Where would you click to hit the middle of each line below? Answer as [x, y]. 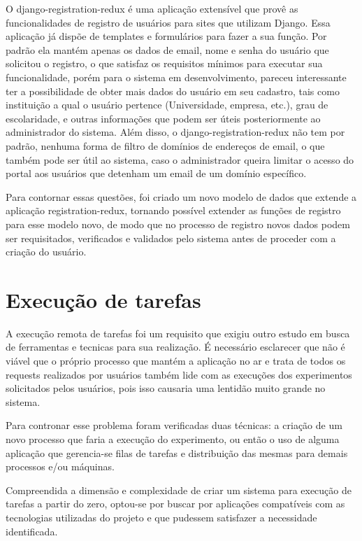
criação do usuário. [46, 252]
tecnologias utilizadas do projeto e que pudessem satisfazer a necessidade [161, 517]
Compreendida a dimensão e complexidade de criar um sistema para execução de [179, 490]
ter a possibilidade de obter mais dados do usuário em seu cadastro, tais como [173, 91]
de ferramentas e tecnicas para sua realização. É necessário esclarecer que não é [175, 347]
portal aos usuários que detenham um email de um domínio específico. [156, 173]
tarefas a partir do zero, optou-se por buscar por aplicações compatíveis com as [175, 504]
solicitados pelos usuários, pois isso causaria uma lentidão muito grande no [166, 388]
